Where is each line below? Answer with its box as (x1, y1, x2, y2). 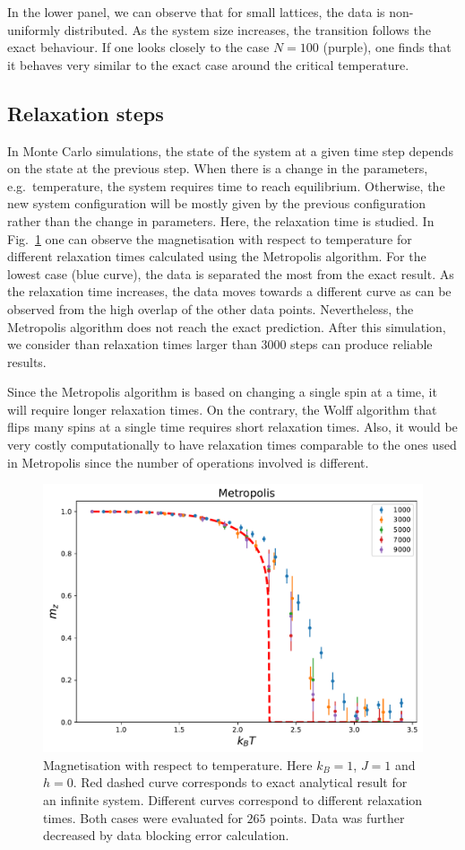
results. (7, 352, 47, 371)
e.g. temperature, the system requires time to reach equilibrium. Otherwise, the (7, 176, 445, 195)
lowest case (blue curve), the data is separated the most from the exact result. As (7, 264, 454, 283)
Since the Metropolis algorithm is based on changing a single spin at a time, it (7, 382, 437, 401)
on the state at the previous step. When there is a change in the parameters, (7, 159, 428, 178)
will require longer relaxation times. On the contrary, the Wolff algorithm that (7, 399, 437, 418)
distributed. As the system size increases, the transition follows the (64, 20, 431, 39)
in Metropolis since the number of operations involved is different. (7, 452, 369, 471)
